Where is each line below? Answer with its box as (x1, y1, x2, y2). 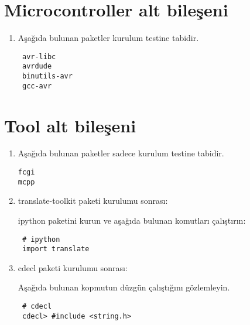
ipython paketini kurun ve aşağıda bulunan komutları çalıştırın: (18, 214, 246, 226)
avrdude (22, 62, 52, 71)
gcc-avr (22, 81, 52, 90)
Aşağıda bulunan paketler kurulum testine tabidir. (18, 32, 199, 44)
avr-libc (22, 52, 56, 61)
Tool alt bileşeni (4, 113, 136, 137)
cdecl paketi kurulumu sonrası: (18, 261, 128, 273)
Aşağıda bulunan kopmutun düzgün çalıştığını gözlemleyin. (18, 281, 230, 293)
